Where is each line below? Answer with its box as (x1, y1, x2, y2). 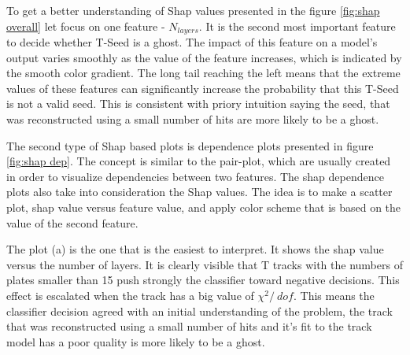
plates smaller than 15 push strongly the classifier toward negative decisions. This (6, 272, 400, 288)
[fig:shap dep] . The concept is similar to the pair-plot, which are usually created (6, 153, 391, 169)
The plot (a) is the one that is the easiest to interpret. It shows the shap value (6, 241, 384, 257)
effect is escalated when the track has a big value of (6, 287, 254, 303)
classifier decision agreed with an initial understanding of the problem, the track (6, 302, 393, 319)
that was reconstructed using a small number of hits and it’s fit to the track (6, 318, 372, 335)
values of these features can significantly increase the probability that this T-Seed (6, 80, 399, 96)
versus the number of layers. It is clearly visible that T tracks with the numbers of (6, 256, 403, 272)
